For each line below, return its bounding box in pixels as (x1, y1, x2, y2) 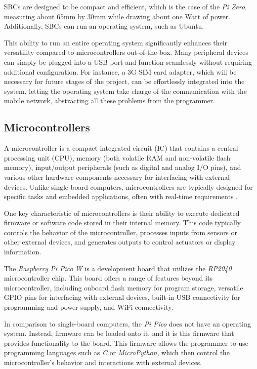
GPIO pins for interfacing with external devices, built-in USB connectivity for (4, 292, 240, 302)
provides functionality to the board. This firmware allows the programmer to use (4, 337, 249, 348)
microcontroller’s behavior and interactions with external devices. (4, 357, 202, 368)
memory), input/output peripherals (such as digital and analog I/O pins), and (4, 162, 241, 172)
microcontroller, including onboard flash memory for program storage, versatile (4, 282, 243, 292)
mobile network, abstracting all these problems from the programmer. (4, 95, 215, 106)
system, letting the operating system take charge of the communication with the (4, 85, 247, 96)
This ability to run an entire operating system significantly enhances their (4, 37, 228, 47)
